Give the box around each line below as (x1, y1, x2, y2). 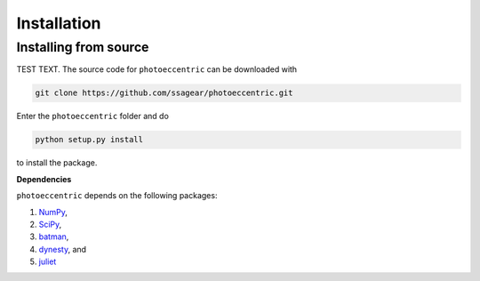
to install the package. (16, 157, 98, 168)
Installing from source (16, 39, 149, 55)
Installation (16, 13, 101, 33)
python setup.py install (35, 134, 144, 145)
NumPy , (38, 206, 68, 217)
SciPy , (38, 219, 62, 229)
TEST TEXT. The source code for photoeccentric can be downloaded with (16, 64, 298, 75)
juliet (38, 256, 57, 267)
